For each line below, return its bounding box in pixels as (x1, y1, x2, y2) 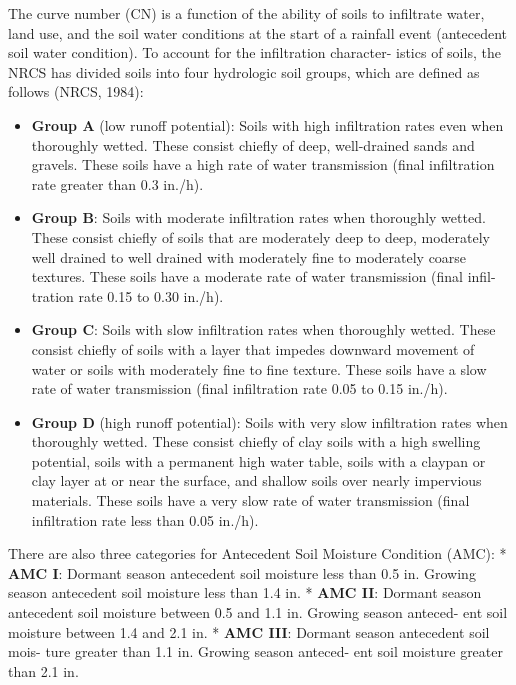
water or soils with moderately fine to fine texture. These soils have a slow (31, 358, 487, 379)
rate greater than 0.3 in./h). (31, 173, 204, 194)
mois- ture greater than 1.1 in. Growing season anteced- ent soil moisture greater (8, 641, 503, 662)
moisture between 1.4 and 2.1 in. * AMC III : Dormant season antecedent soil (8, 621, 490, 642)
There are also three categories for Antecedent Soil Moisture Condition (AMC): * (8, 543, 507, 564)
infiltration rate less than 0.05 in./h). (31, 509, 259, 530)
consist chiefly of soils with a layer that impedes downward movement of (31, 338, 475, 359)
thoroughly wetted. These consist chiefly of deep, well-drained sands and (31, 134, 475, 155)
